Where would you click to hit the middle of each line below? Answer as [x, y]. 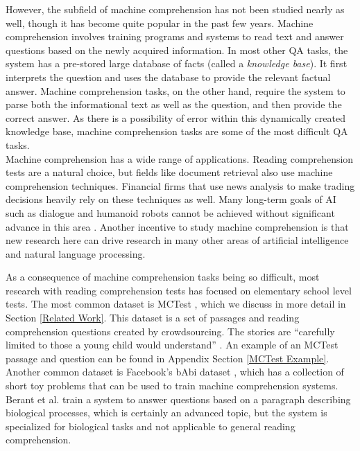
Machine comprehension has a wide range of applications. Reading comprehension [180, 158]
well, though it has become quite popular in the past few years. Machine [160, 23]
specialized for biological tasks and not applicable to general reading [151, 426]
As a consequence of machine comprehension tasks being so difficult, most [163, 277]
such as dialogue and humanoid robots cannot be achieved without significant [170, 212]
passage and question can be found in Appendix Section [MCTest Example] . [168, 358]
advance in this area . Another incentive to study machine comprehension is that [177, 226]
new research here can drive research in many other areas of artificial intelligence [177, 240]
